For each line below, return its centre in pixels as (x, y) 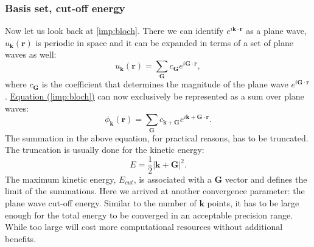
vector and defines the (266, 179)
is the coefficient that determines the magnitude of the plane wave (165, 84)
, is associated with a (173, 179)
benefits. (21, 238)
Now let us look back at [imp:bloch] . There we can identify (114, 31)
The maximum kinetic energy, (61, 179)
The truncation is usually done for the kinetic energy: (105, 150)
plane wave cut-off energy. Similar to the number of (101, 203)
